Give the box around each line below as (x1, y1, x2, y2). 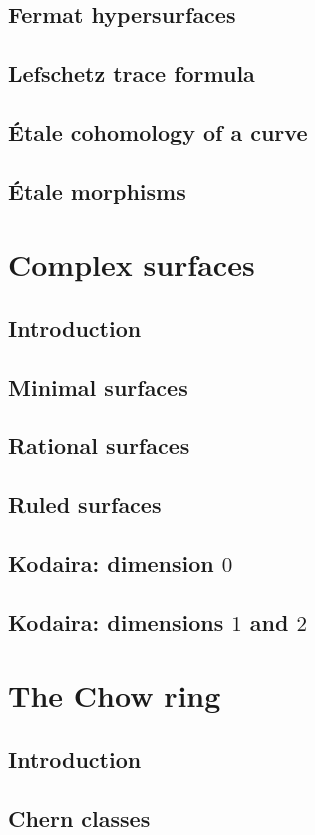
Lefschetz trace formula (8, 58, 255, 89)
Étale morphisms (8, 175, 186, 206)
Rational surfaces (8, 430, 190, 461)
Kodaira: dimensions (8, 606, 224, 637)
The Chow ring (8, 675, 221, 716)
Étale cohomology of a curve (8, 116, 308, 147)
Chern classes (8, 802, 151, 833)
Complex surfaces (8, 244, 255, 285)
